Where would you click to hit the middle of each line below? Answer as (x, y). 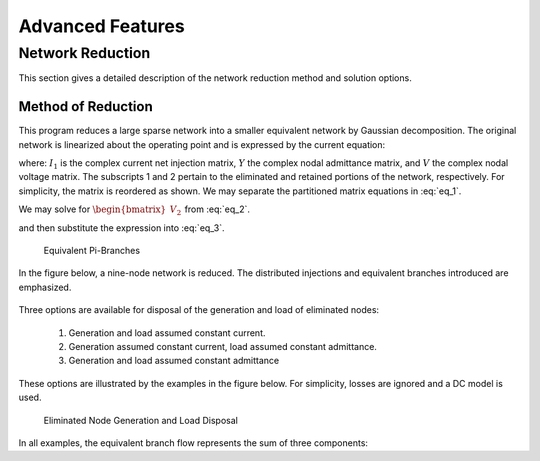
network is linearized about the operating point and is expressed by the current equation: (202, 144)
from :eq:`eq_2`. (217, 209)
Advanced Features (101, 26)
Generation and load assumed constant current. (167, 332)
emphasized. (45, 287)
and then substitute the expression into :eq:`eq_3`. (121, 227)
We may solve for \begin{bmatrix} (92, 209)
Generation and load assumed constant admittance (174, 361)
